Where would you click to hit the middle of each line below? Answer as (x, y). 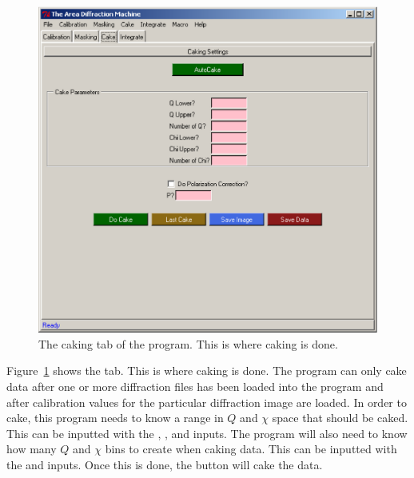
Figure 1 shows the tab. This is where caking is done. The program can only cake (207, 370)
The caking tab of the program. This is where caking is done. (188, 343)
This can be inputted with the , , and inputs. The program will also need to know (207, 433)
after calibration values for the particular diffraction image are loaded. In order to (207, 402)
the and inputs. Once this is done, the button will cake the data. (165, 465)
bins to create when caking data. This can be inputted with (251, 449)
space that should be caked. (340, 418)
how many (32, 449)
